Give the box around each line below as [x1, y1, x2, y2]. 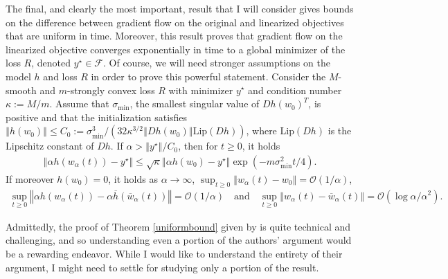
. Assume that [49, 96, 109, 111]
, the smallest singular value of [129, 96, 260, 111]
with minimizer [168, 82, 233, 97]
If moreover [6, 171, 54, 186]
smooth [6, 82, 37, 97]
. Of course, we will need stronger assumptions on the [103, 55, 330, 70]
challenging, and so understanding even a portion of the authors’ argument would [6, 233, 352, 247]
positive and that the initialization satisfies [6, 109, 188, 124]
